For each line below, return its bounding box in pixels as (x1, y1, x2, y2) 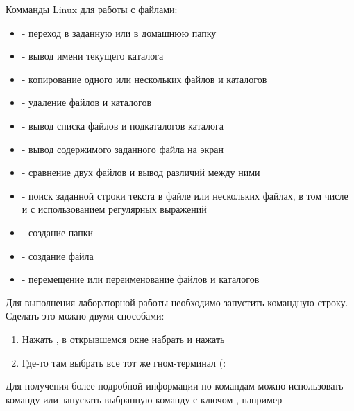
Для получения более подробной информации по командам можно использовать (6, 378, 344, 393)
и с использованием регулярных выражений (22, 202, 207, 216)
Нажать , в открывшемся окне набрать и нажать (22, 331, 225, 346)
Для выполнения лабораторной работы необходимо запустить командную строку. (6, 295, 348, 309)
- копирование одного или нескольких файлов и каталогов (22, 71, 267, 86)
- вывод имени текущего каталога (22, 49, 164, 63)
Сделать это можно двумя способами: (6, 308, 165, 323)
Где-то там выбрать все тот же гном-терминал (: (22, 355, 226, 369)
